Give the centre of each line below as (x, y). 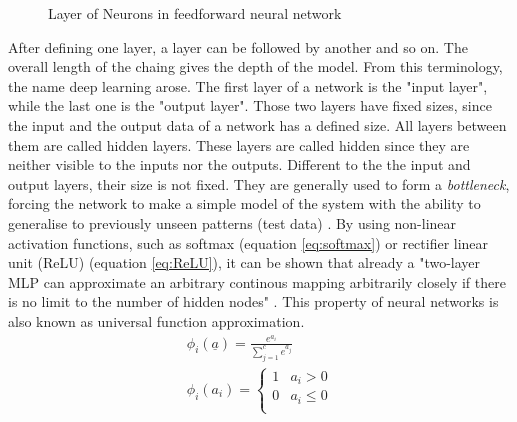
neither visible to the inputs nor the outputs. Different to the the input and (239, 164)
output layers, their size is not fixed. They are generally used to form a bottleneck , (259, 183)
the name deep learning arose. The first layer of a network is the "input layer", (248, 85)
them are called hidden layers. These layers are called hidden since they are (239, 144)
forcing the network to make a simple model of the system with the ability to (244, 203)
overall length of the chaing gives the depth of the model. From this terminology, (255, 66)
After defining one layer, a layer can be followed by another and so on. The (238, 46)
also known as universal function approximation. (156, 320)
